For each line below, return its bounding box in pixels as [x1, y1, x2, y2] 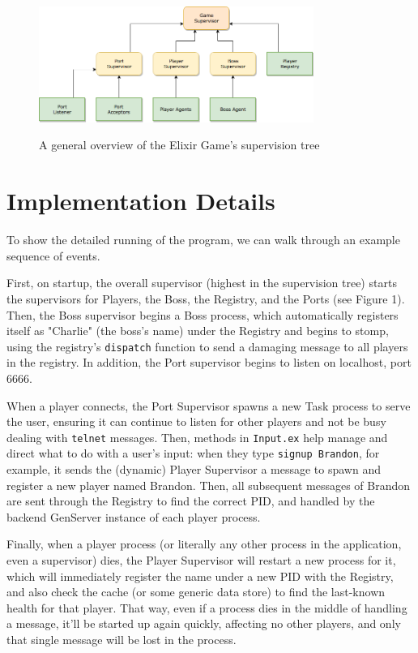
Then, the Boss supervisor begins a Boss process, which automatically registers [6, 306, 399, 323]
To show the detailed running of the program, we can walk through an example [6, 231, 400, 248]
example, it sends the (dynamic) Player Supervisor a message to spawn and [6, 461, 381, 478]
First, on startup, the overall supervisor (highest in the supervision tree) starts [6, 274, 397, 291]
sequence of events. [6, 247, 100, 264]
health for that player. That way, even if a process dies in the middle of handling [6, 599, 407, 616]
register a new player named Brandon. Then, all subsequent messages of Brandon [6, 476, 411, 493]
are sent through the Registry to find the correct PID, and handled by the [6, 492, 375, 509]
